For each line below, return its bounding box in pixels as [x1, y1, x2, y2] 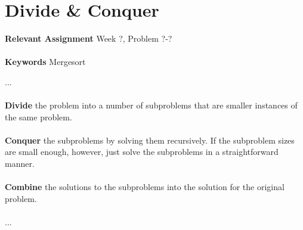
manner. [5, 157, 35, 170]
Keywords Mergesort [5, 55, 86, 68]
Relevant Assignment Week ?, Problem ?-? [5, 32, 172, 45]
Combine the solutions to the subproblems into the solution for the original [5, 181, 285, 193]
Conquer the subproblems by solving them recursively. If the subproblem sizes [5, 133, 295, 146]
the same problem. [5, 110, 72, 123]
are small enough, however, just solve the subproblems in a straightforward [5, 145, 279, 158]
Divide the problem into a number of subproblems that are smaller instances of [5, 99, 298, 111]
